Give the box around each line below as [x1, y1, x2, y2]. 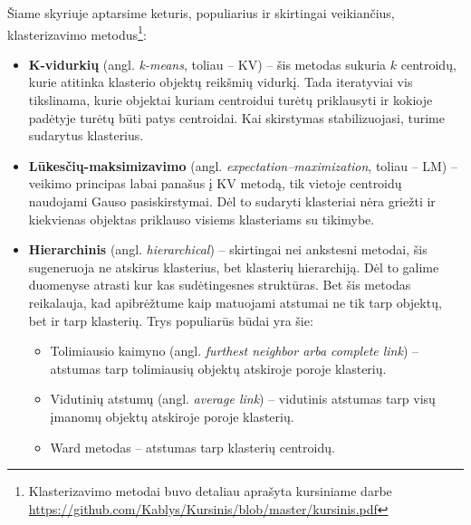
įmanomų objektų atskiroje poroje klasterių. [50, 406, 294, 425]
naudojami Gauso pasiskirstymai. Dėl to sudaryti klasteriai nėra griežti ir [28, 192, 436, 210]
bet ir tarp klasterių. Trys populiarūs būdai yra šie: [28, 310, 313, 329]
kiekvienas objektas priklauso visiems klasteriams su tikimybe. [28, 209, 375, 228]
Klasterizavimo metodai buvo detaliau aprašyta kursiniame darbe [28, 482, 392, 501]
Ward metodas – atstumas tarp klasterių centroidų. [50, 437, 335, 456]
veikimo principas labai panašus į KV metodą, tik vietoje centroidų [28, 174, 402, 193]
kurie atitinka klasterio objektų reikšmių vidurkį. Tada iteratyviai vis [28, 72, 413, 91]
